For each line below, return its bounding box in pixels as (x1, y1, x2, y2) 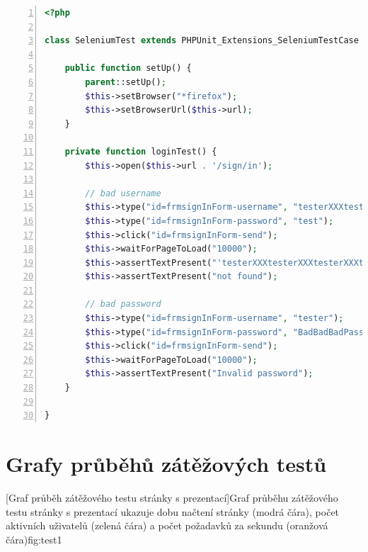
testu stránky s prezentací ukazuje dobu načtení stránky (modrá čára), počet (6, 504, 340, 519)
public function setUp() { (64, 63, 192, 74)
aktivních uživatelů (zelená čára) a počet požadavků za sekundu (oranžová (6, 518, 328, 533)
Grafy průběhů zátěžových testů (6, 449, 327, 478)
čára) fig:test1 (6, 531, 62, 546)
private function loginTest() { (64, 146, 217, 157)
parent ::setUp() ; (85, 77, 166, 87)
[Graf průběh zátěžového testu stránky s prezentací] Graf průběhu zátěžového (6, 490, 338, 505)
